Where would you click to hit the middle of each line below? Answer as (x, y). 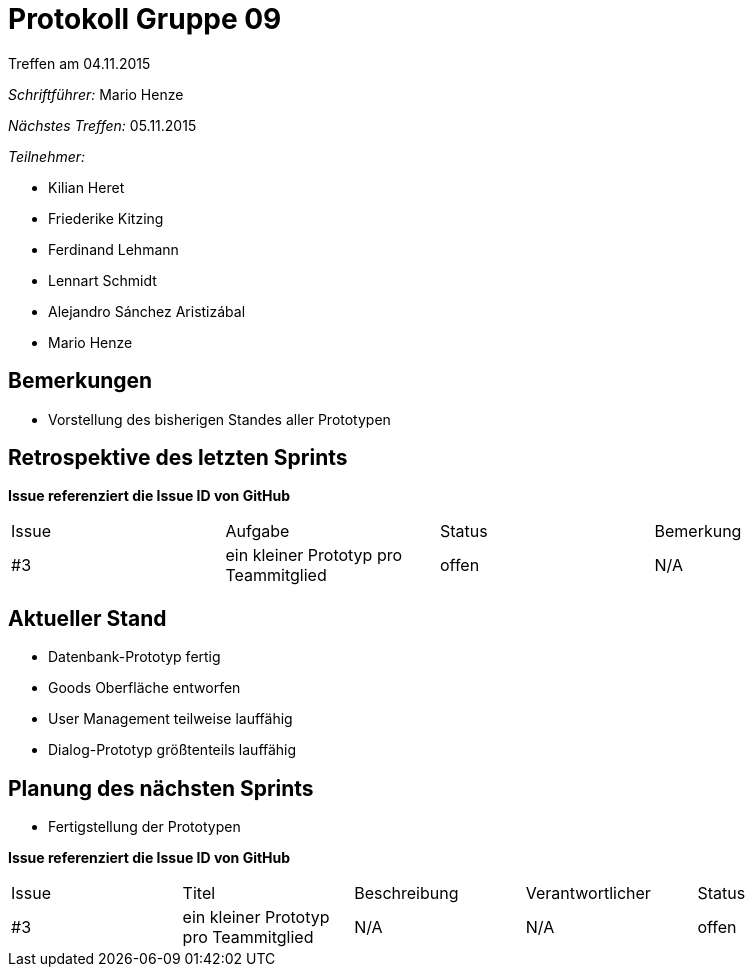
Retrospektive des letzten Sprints (178, 458)
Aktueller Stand (87, 618)
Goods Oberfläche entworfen (144, 688)
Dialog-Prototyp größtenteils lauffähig (172, 750)
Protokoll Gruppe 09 (145, 19)
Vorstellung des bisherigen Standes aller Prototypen (219, 419)
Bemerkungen (80, 381)
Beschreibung (406, 893)
